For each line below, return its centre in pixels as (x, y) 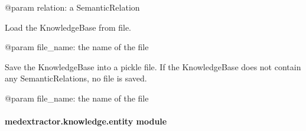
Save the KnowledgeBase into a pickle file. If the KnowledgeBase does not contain (153, 66)
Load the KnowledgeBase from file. (68, 27)
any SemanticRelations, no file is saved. (76, 78)
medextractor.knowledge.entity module (86, 121)
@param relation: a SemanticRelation (72, 7)
